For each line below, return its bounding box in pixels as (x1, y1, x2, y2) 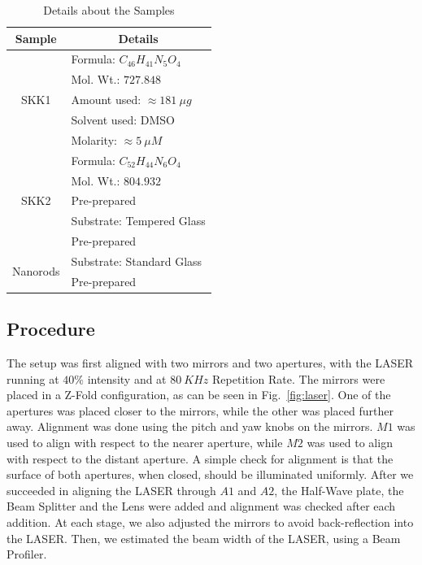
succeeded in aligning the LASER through (7, 481, 216, 498)
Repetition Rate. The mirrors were (212, 370, 385, 387)
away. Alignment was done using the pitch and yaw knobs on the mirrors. (7, 418, 373, 435)
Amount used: (71, 91, 141, 108)
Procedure (7, 316, 95, 341)
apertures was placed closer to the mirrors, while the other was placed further (7, 402, 394, 419)
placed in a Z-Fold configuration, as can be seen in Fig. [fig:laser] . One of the (7, 386, 391, 403)
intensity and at (87, 370, 167, 387)
